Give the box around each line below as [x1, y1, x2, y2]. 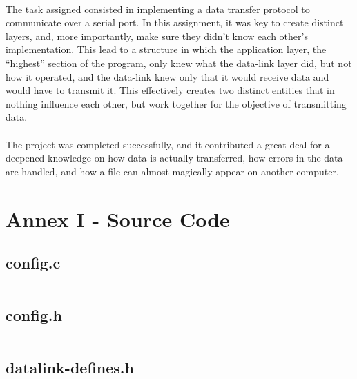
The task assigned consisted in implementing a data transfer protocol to [6, 1, 310, 16]
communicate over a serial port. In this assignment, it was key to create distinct [6, 15, 344, 30]
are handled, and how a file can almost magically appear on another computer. [6, 164, 339, 178]
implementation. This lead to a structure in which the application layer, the [6, 42, 327, 57]
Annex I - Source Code [6, 204, 230, 233]
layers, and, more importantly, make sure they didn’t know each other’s [6, 28, 308, 43]
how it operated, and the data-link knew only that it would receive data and [6, 69, 329, 84]
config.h [6, 304, 62, 326]
